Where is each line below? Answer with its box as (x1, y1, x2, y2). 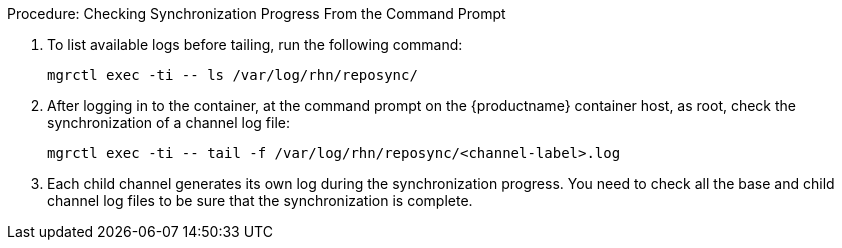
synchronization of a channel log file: (47, 114, 291, 131)
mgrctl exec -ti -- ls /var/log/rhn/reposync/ (47, 67, 418, 83)
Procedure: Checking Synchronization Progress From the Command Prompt (7, 5, 506, 22)
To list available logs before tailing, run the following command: (47, 36, 463, 53)
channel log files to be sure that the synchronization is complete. (47, 192, 473, 209)
